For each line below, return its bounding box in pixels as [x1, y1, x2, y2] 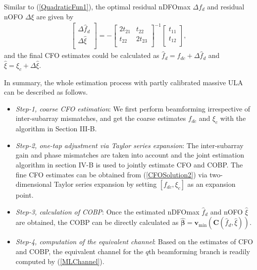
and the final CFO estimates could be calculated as [4, 50, 159, 60]
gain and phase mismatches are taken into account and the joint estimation [15, 150, 244, 160]
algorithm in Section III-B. [15, 123, 97, 134]
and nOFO [210, 206, 243, 216]
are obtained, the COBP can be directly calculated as [15, 217, 179, 227]
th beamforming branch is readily [149, 246, 250, 256]
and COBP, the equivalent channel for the [15, 246, 144, 256]
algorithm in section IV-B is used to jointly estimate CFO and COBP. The [15, 159, 243, 169]
